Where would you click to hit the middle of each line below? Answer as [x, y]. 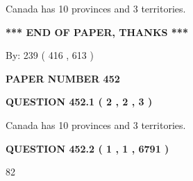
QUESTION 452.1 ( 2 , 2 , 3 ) [79, 102]
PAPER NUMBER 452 [63, 78]
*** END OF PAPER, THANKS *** [97, 32]
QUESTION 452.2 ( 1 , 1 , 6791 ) [87, 148]
